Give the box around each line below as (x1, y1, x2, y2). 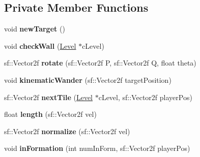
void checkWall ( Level (4, 40, 76, 51)
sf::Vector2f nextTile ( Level (4, 91, 93, 102)
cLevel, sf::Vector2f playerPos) (98, 91, 192, 102)
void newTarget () (4, 23, 65, 34)
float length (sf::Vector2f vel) (4, 109, 97, 119)
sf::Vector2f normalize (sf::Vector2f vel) (4, 125, 130, 136)
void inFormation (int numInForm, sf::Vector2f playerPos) (4, 143, 190, 153)
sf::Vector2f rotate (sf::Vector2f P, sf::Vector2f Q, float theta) (4, 57, 196, 68)
